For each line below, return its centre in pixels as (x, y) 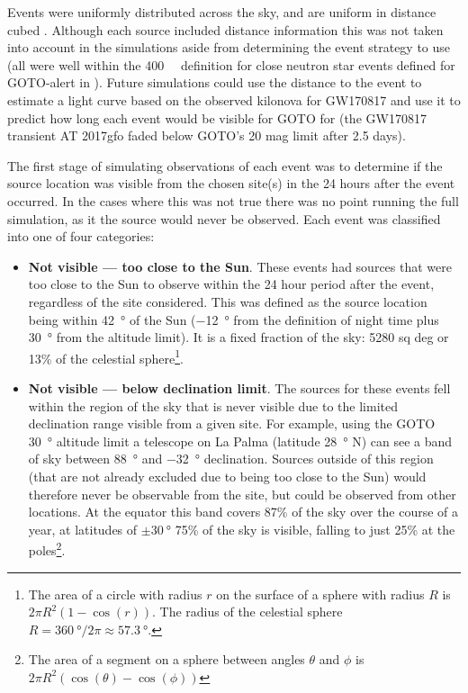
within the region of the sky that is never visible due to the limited (213, 405)
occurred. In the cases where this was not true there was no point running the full (233, 200)
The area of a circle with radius (115, 594)
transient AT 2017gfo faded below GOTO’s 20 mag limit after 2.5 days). (207, 135)
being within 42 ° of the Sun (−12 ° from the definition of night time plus (234, 319)
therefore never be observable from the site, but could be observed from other (242, 494)
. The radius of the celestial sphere (247, 612)
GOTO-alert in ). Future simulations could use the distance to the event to (215, 82)
